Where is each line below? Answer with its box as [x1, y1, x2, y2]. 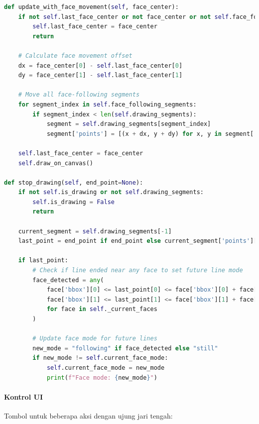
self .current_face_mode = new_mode [46, 364, 165, 371]
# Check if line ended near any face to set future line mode [32, 267, 243, 274]
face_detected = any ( [32, 276, 104, 284]
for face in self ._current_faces [46, 306, 157, 313]
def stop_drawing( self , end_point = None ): [4, 179, 143, 186]
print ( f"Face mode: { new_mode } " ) [46, 374, 157, 381]
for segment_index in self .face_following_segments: [18, 101, 197, 108]
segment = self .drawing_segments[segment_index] [46, 120, 211, 128]
